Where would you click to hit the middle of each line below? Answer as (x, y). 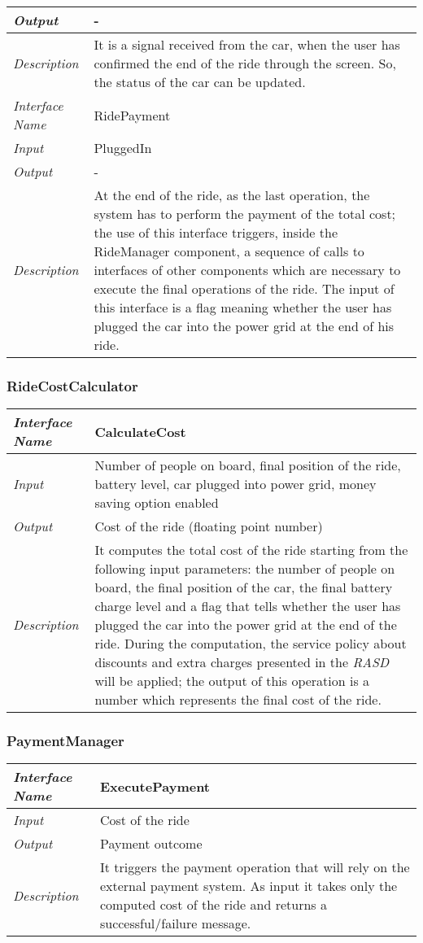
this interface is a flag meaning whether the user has (243, 307)
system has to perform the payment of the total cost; (245, 214)
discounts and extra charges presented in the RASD (242, 662)
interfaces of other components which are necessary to (247, 270)
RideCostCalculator (72, 385)
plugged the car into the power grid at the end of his (244, 326)
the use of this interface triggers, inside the (216, 232)
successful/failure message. (175, 923)
